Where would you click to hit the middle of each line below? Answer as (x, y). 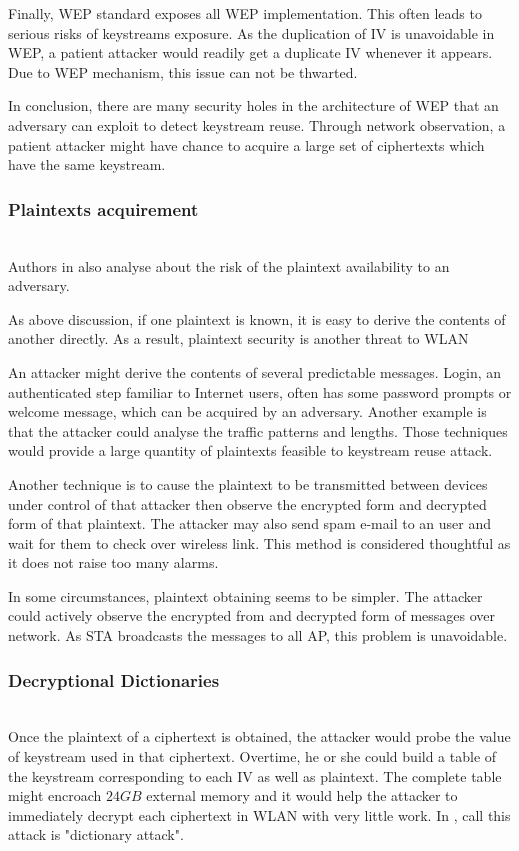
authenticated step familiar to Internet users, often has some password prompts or (260, 391)
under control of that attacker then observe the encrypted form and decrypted (247, 503)
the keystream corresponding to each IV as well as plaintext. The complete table (255, 775)
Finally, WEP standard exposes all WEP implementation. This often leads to (245, 13)
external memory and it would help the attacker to (302, 795)
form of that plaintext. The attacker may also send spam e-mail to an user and (249, 523)
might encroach (55, 795)
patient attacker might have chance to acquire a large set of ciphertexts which (246, 144)
